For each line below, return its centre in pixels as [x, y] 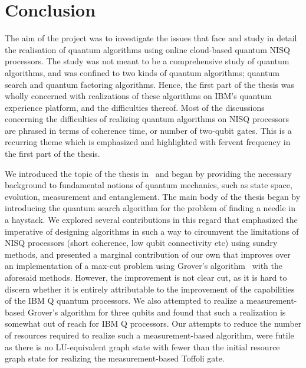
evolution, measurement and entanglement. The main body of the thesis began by [153, 196]
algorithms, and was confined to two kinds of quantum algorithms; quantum [142, 72]
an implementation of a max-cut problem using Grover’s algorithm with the [144, 266]
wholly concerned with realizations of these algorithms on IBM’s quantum [138, 96]
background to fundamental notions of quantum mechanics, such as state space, [149, 185]
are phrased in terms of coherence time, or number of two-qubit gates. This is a [148, 130]
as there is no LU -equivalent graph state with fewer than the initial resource [142, 346]
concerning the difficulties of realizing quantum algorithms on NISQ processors [147, 119]
